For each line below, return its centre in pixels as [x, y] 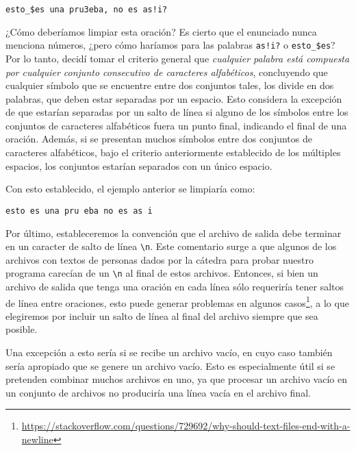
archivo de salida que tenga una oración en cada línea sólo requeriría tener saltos [175, 286]
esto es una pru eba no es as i [79, 211]
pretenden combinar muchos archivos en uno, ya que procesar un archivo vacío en [176, 379]
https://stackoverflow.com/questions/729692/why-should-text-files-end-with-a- [186, 426]
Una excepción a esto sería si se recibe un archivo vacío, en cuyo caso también [169, 352]
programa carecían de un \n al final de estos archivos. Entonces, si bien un [162, 273]
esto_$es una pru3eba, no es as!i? [87, 10]
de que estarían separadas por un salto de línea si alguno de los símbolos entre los [177, 112]
